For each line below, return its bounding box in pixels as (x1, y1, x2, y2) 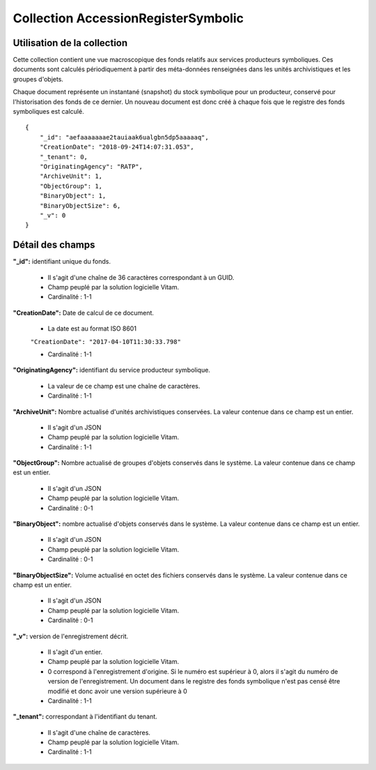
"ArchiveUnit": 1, (39, 172, 103, 181)
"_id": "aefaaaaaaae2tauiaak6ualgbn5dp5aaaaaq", (39, 133, 209, 141)
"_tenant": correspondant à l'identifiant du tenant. (13, 712, 158, 721)
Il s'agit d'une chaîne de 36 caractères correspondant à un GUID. (47, 273, 235, 282)
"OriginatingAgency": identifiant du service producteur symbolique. (13, 366, 210, 375)
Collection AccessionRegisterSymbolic (13, 10, 244, 26)
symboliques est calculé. (13, 107, 84, 116)
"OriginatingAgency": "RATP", (39, 163, 143, 170)
